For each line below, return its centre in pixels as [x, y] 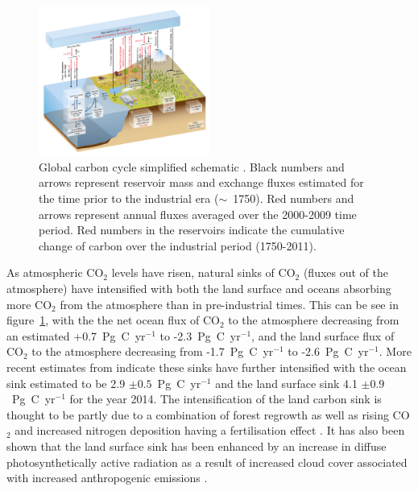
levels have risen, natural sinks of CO [203, 272]
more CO [29, 304]
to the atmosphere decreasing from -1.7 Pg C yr [153, 351]
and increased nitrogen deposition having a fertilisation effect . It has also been [210, 430]
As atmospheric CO [55, 272]
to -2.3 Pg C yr [200, 335]
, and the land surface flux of [323, 335]
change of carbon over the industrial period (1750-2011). [178, 245]
